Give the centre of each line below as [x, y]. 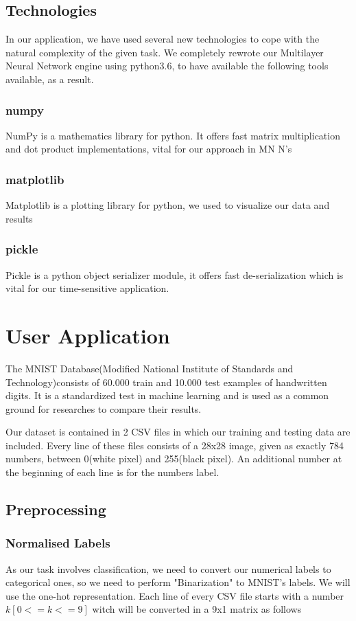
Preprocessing [56, 509]
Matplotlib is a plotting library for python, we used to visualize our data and [168, 205]
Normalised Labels [58, 543]
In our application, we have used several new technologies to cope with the [163, 39]
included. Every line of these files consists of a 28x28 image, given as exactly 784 [175, 445]
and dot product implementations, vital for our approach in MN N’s [149, 149]
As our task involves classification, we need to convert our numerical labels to [168, 568]
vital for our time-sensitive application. [87, 288]
